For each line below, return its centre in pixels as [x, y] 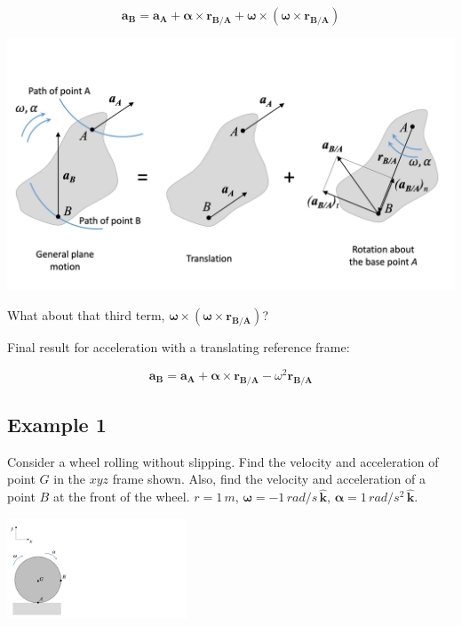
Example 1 [57, 424]
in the [70, 479]
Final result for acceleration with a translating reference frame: [179, 347]
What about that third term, [86, 315]
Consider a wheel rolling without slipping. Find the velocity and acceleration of [223, 461]
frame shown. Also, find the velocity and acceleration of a [269, 479]
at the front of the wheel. [121, 497]
